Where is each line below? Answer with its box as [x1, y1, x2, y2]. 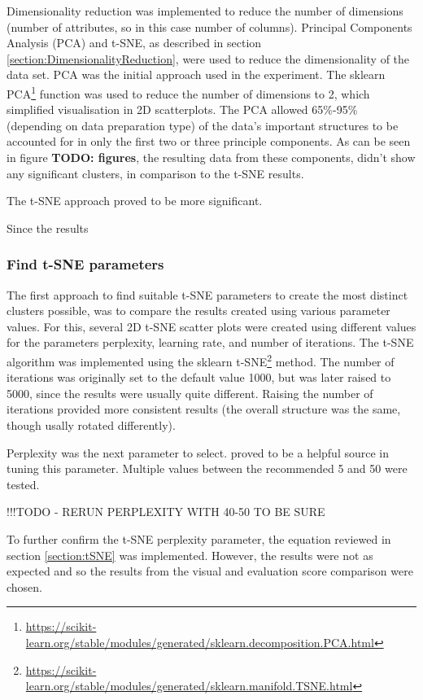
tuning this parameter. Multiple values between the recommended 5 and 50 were [7, 460, 408, 477]
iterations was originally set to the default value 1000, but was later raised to [7, 369, 391, 386]
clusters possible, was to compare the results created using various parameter [7, 302, 390, 319]
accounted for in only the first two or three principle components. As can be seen [7, 133, 411, 150]
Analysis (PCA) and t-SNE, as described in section [7, 34, 262, 51]
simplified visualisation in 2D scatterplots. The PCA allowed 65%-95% [7, 101, 358, 118]
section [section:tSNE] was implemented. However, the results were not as [7, 546, 373, 563]
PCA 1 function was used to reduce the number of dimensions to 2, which [7, 82, 370, 102]
